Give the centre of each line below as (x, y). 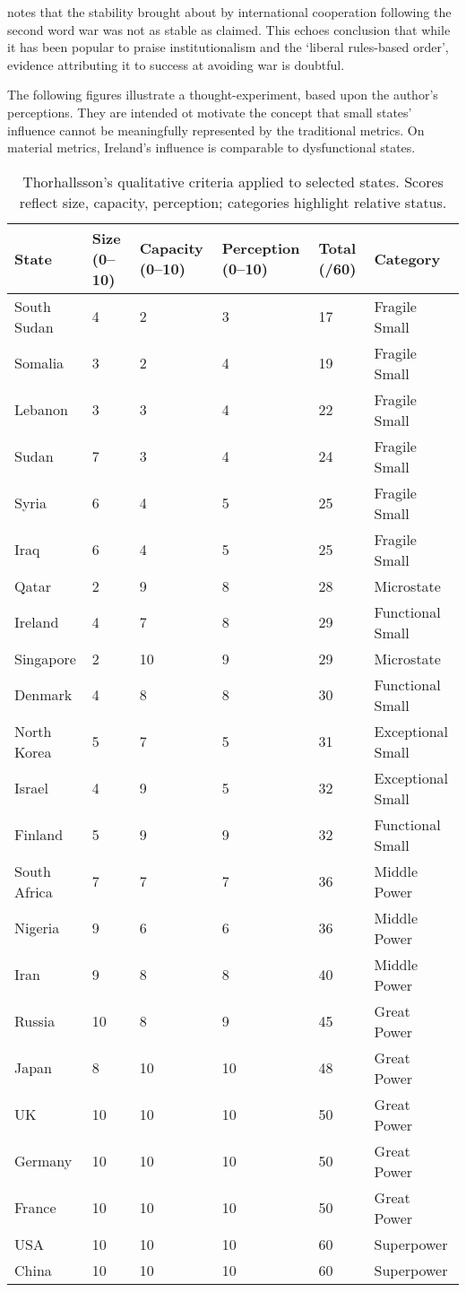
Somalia (39, 363)
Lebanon (41, 410)
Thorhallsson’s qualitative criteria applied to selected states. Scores (233, 181)
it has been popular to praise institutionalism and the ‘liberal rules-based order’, (228, 47)
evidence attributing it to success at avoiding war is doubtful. (176, 64)
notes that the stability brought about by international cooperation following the (229, 12)
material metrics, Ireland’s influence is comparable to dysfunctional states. (211, 147)
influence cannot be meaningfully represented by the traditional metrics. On (216, 130)
